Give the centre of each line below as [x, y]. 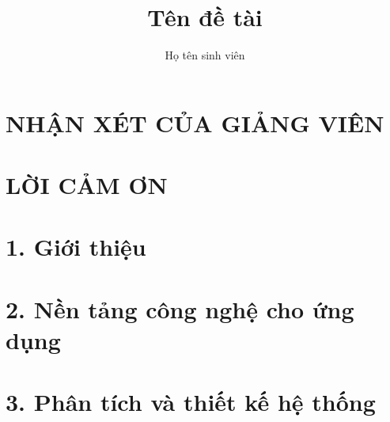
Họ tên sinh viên [205, 55]
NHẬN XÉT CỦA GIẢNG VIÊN [195, 122]
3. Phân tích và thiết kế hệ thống [191, 402]
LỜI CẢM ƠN [87, 185]
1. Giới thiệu [76, 247]
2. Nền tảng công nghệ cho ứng [180, 308]
